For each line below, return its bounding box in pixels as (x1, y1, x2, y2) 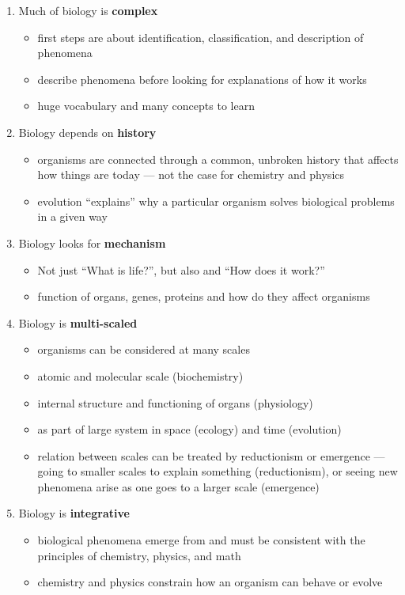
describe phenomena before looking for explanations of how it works (37, 70, 367, 87)
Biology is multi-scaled (18, 314, 138, 331)
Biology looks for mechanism (18, 234, 166, 251)
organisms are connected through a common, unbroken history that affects (37, 150, 399, 167)
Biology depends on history (18, 123, 157, 140)
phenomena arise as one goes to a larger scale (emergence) (37, 478, 320, 495)
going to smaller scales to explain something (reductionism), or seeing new (37, 463, 398, 479)
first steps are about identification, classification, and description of (37, 28, 364, 45)
